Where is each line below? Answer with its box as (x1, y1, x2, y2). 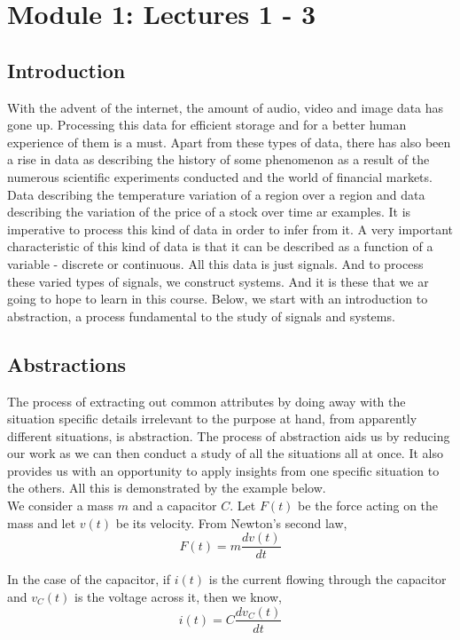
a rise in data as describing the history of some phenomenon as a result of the (7, 150, 430, 169)
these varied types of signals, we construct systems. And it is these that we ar (7, 272, 429, 290)
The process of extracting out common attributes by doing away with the (7, 391, 406, 410)
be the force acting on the (298, 496, 439, 515)
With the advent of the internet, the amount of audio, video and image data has (7, 98, 444, 116)
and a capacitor (132, 496, 217, 515)
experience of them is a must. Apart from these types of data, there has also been (7, 132, 451, 151)
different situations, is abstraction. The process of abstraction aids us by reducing (7, 426, 450, 445)
